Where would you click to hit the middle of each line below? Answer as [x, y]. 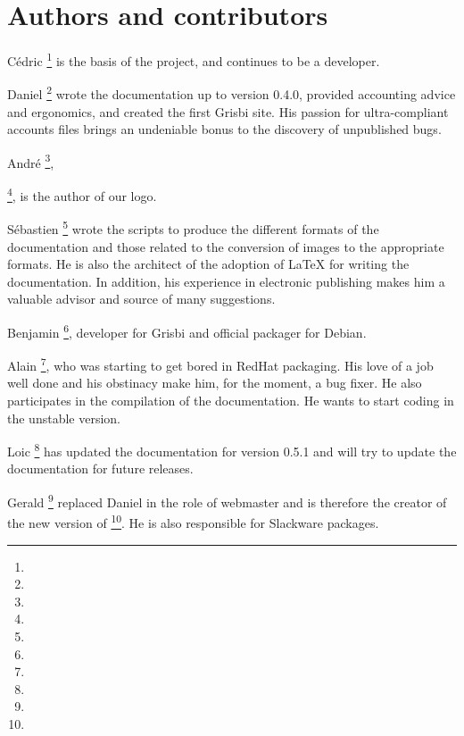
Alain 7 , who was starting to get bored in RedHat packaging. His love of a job [220, 364]
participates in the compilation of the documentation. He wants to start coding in [231, 401]
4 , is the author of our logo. [82, 194]
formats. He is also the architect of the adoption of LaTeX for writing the [208, 264]
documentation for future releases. [100, 468]
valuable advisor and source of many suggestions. [141, 299]
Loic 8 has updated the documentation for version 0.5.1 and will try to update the [232, 450]
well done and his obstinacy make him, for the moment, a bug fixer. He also [215, 383]
